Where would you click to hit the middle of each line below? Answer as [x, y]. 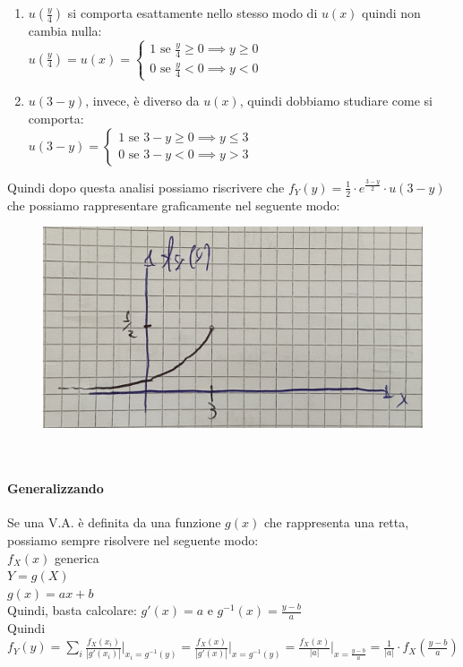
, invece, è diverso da [142, 101]
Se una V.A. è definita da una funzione [114, 522]
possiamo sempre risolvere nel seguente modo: [133, 539]
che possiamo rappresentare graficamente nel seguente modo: [174, 205]
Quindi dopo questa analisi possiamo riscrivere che [146, 187]
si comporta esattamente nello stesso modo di [193, 13]
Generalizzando [56, 488]
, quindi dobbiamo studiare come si [336, 101]
